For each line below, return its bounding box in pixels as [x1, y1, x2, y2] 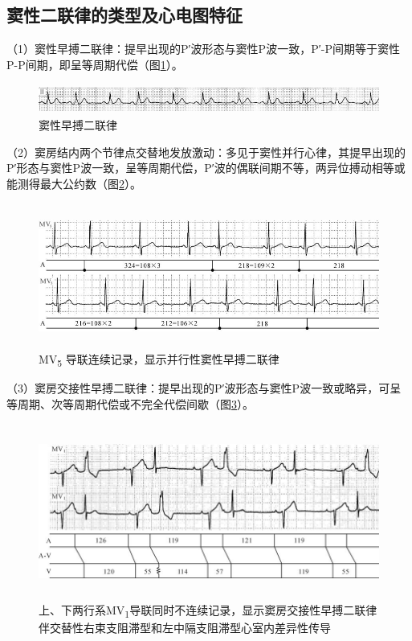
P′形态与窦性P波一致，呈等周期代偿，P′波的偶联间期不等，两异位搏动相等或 [6, 159, 406, 176]
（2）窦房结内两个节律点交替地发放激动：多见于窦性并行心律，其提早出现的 [6, 143, 406, 160]
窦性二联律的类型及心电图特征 [6, 2, 243, 27]
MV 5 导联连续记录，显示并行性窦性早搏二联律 [39, 350, 279, 369]
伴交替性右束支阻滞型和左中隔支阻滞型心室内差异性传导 [39, 618, 331, 635]
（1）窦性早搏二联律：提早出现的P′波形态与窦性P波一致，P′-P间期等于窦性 [6, 40, 400, 57]
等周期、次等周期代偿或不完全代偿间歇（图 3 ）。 [6, 395, 254, 412]
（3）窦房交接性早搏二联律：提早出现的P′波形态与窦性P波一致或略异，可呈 [6, 380, 402, 397]
